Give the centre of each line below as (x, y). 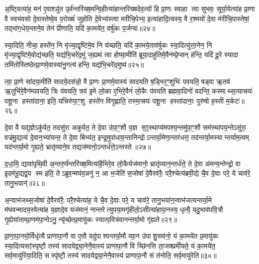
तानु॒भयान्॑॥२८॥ (25, 183)
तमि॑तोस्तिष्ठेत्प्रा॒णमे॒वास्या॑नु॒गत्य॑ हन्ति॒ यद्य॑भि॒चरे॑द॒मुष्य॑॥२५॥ (74, 64)
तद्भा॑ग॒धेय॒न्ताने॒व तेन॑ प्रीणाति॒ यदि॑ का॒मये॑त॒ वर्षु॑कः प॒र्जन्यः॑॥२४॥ (80, 28)
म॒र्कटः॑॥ (235, 100)
